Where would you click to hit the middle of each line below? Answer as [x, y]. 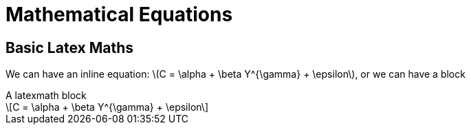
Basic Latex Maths [69, 47]
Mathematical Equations [119, 14]
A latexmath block [46, 96]
